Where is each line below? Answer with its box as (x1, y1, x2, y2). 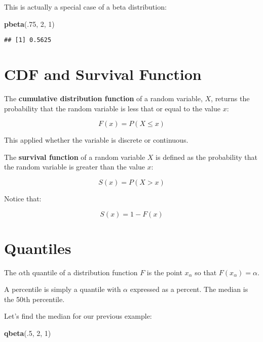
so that (195, 267, 217, 277)
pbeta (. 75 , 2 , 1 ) (4, 18, 55, 29)
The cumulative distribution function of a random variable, (4, 93, 203, 103)
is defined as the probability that (156, 151, 257, 162)
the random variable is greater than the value (4, 161, 145, 172)
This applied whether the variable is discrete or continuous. (4, 135, 189, 145)
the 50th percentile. (4, 293, 65, 304)
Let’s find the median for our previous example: (4, 311, 152, 321)
